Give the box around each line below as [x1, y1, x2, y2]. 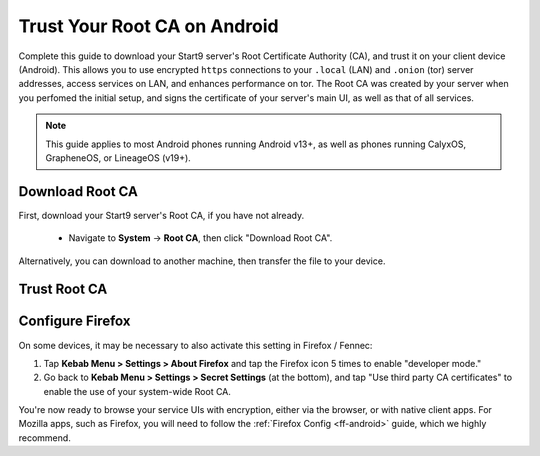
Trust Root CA [18, 281, 108, 298]
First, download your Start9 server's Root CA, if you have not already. [18, 209, 305, 221]
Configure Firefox [18, 313, 131, 330]
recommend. [18, 431, 72, 444]
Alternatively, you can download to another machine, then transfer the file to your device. [18, 255, 386, 267]
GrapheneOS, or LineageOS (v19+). [45, 151, 192, 164]
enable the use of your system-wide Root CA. [43, 385, 232, 397]
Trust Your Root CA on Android [18, 15, 279, 37]
